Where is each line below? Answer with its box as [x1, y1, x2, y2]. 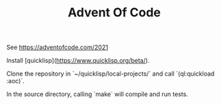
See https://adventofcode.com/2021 [6, 43, 109, 52]
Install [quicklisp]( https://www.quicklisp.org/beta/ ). [6, 57, 150, 65]
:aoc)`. [6, 77, 25, 85]
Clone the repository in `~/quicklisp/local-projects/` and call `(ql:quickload [6, 70, 215, 78]
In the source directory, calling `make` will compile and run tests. [6, 90, 189, 98]
